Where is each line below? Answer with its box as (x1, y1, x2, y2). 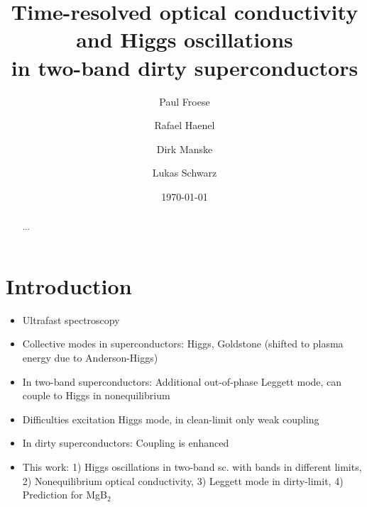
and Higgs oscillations (76, 25, 293, 54)
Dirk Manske (156, 141, 213, 156)
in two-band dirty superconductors (11, 52, 358, 82)
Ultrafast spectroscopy (22, 312, 120, 327)
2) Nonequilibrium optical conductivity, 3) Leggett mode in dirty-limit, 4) (22, 473, 344, 488)
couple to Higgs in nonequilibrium (22, 388, 170, 403)
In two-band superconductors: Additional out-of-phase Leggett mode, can (22, 374, 342, 389)
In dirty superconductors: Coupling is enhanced (22, 435, 229, 450)
